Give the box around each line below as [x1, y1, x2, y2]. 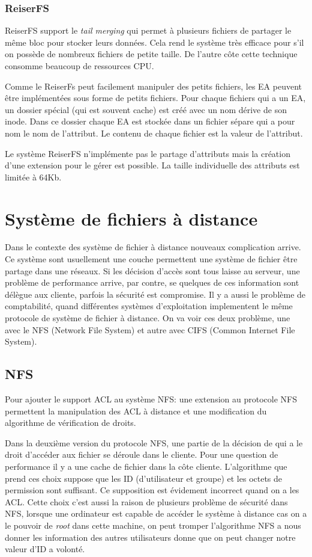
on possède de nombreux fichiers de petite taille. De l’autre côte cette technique [5, 48, 298, 60]
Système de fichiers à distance [5, 206, 258, 230]
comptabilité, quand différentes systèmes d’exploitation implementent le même [5, 300, 293, 312]
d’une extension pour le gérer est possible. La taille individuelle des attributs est [5, 159, 300, 171]
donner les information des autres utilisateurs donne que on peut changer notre [5, 531, 296, 543]
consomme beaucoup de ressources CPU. [5, 60, 154, 72]
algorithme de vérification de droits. [5, 416, 136, 429]
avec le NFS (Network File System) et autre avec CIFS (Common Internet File [5, 323, 295, 336]
